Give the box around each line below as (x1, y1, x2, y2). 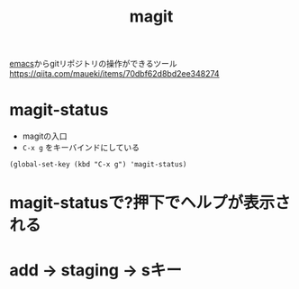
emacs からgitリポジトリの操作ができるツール (9, 59, 177, 69)
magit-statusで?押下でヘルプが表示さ (9, 193, 291, 213)
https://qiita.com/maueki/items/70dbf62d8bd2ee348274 (9, 68, 220, 79)
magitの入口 (22, 131, 68, 141)
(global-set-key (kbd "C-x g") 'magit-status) (9, 160, 187, 169)
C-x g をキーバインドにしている (22, 142, 140, 153)
